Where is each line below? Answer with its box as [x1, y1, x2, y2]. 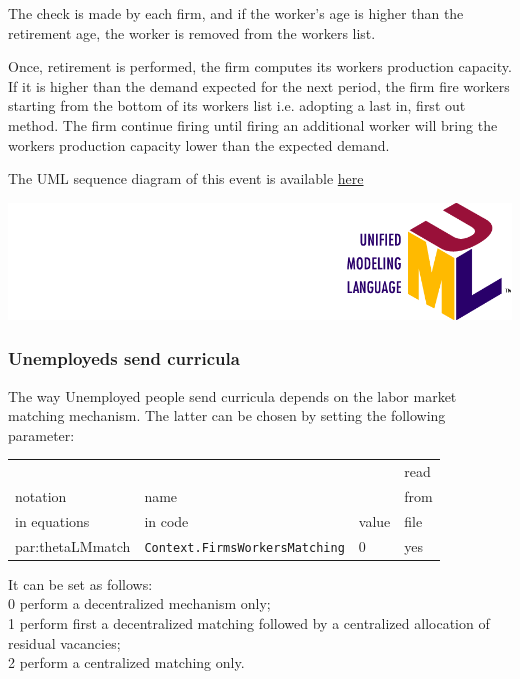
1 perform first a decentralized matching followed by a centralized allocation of [8, 613, 490, 633]
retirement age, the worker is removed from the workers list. [8, 22, 376, 43]
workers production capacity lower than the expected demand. [8, 134, 390, 155]
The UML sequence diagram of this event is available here [8, 168, 364, 189]
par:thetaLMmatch [15, 535, 131, 556]
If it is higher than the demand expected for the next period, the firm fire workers [8, 75, 510, 96]
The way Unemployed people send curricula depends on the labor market [8, 385, 457, 406]
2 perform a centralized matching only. [8, 652, 245, 673]
